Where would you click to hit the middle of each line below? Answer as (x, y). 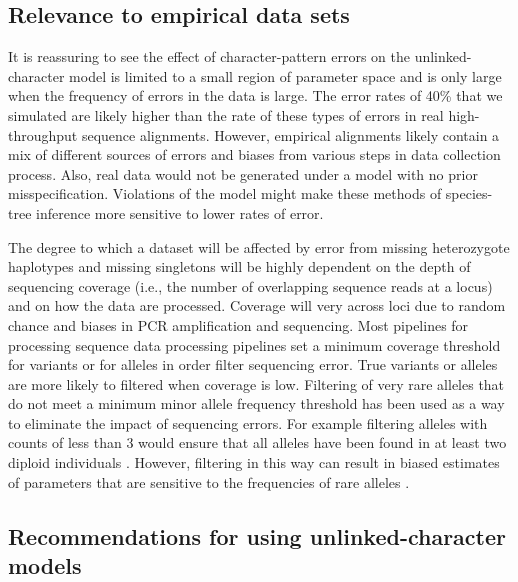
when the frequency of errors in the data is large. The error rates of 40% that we (255, 95)
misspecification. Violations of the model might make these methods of (225, 193)
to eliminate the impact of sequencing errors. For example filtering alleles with (248, 422)
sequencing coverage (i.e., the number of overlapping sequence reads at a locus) (250, 285)
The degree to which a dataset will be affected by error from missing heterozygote (259, 246)
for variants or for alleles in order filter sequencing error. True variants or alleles (253, 364)
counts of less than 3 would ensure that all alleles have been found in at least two (257, 442)
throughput (43, 134)
